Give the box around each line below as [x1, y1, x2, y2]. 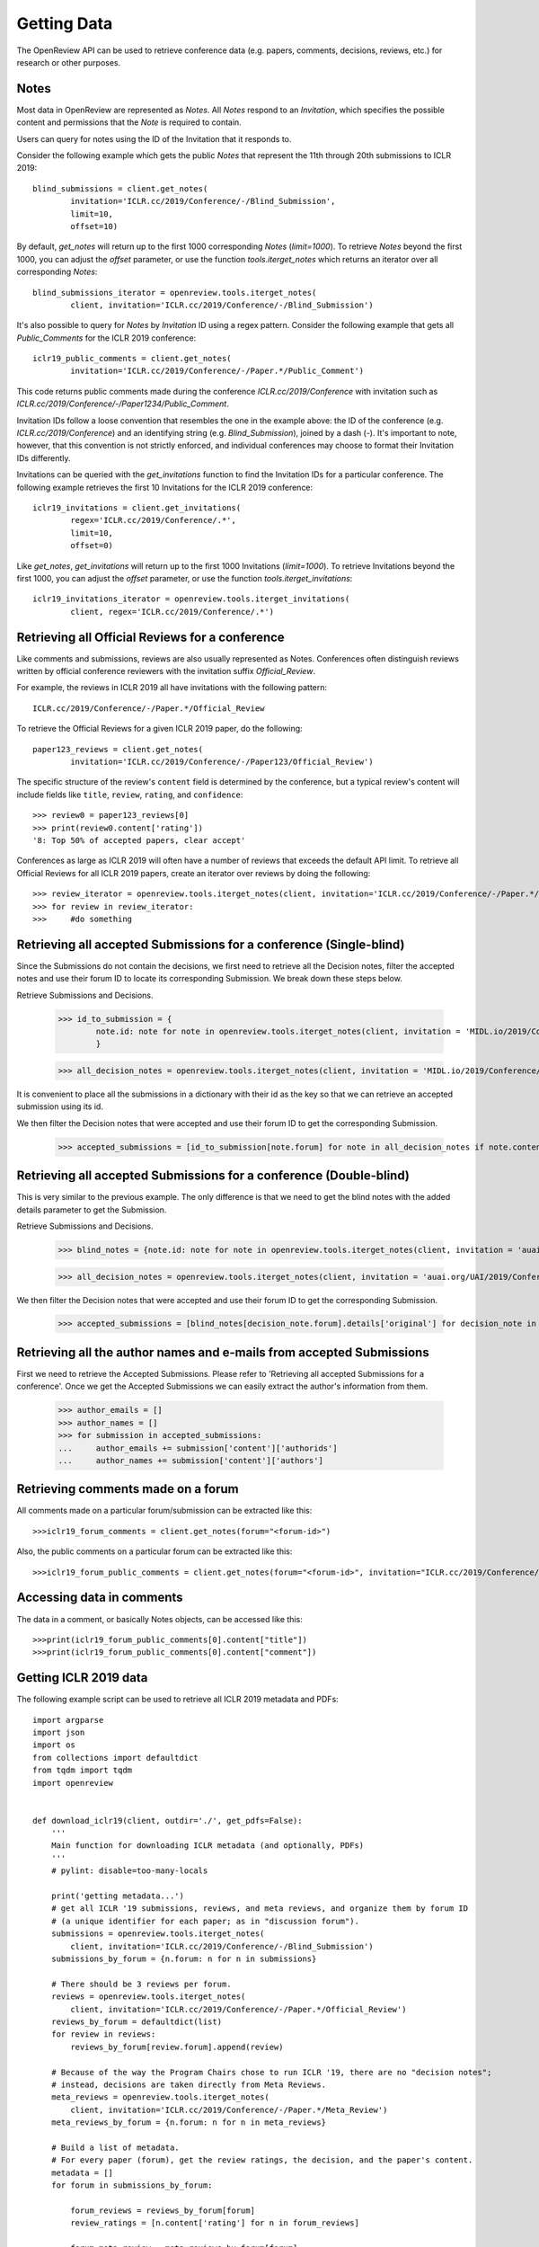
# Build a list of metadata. [50, 2142, 180, 2153]
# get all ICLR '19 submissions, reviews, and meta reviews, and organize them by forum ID [50, 1904, 469, 1914]
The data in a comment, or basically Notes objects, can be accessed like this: [16, 1613, 303, 1624]
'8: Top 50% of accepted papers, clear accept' [32, 835, 246, 845]
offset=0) [70, 540, 114, 551]
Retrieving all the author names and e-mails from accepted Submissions [16, 1345, 430, 1360]
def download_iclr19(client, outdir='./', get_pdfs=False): [32, 1816, 303, 1825]
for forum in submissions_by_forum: [50, 2180, 213, 2190]
